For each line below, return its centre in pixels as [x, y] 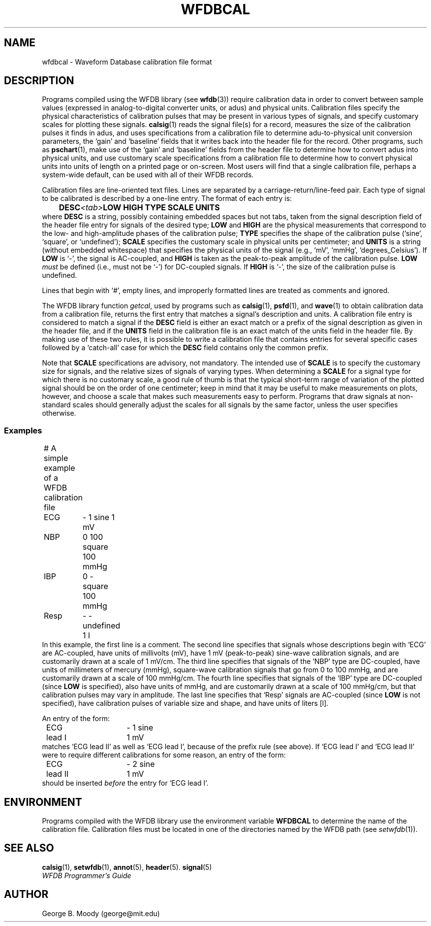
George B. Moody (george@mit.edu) [101, 913]
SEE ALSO [29, 848]
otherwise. [59, 413]
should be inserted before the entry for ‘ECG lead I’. [125, 783]
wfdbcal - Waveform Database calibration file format [127, 62]
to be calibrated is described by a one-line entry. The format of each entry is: [167, 198]
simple [56, 458]
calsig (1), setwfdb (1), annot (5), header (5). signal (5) [127, 867]
